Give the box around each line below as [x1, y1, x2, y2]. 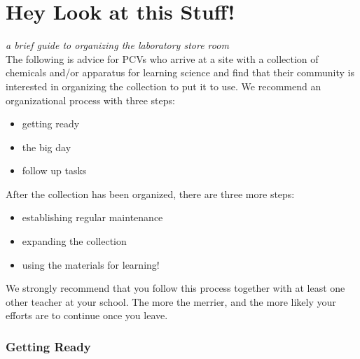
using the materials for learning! [22, 257, 160, 272]
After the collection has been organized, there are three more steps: [6, 186, 295, 201]
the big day [22, 139, 71, 154]
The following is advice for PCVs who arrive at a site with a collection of [6, 51, 319, 66]
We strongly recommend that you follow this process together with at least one [6, 281, 345, 295]
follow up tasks [22, 163, 87, 178]
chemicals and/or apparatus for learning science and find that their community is [6, 65, 354, 80]
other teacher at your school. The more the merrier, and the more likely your [6, 294, 336, 309]
